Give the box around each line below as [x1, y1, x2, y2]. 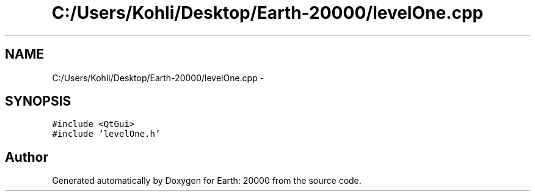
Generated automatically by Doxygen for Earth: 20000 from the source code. [52, 175, 362, 186]
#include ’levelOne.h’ [52, 129, 161, 139]
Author [5, 149, 48, 165]
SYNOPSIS [5, 93, 71, 109]
